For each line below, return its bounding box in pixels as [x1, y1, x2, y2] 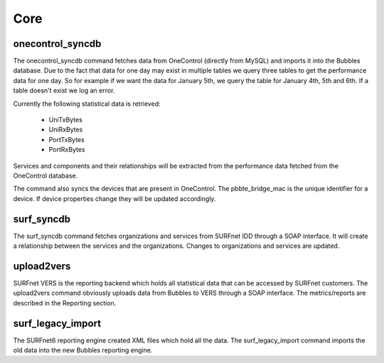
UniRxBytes [48, 125, 83, 134]
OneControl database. [13, 171, 78, 180]
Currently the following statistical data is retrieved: [13, 99, 161, 108]
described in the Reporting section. [13, 298, 117, 307]
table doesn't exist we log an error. [13, 86, 115, 95]
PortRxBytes [48, 146, 85, 154]
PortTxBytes [48, 135, 85, 143]
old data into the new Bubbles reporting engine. [13, 346, 153, 354]
